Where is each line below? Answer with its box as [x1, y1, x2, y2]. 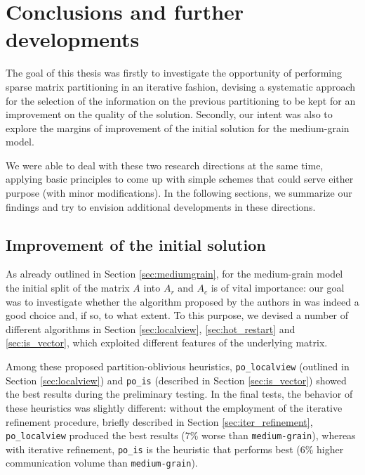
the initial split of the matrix [6, 280, 130, 295]
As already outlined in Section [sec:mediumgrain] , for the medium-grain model [6, 266, 343, 281]
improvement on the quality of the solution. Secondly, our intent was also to [6, 107, 333, 122]
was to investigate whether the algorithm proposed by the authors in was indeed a [6, 294, 359, 308]
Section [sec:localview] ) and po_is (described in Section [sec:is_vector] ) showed [6, 372, 347, 387]
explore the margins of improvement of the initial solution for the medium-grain [6, 120, 350, 135]
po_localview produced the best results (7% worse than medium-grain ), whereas [6, 428, 356, 443]
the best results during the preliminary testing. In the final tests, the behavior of [6, 386, 353, 401]
